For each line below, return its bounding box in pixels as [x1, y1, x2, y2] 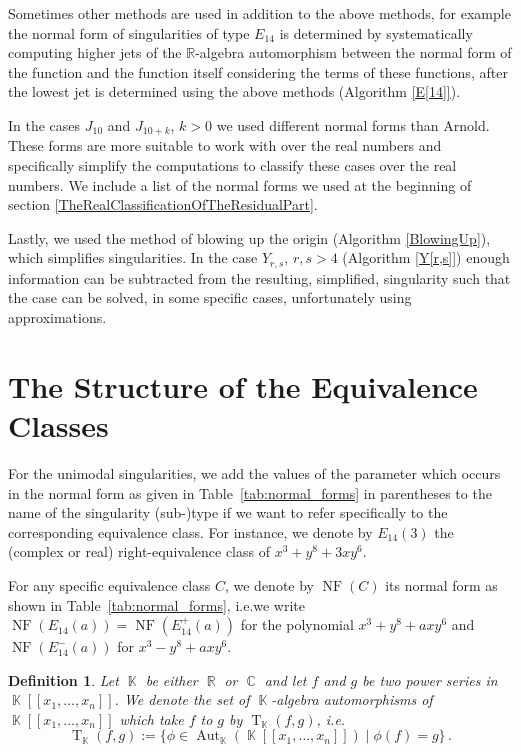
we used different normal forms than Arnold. [216, 114, 490, 135]
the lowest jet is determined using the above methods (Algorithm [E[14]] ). [8, 81, 461, 102]
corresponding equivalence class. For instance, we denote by [8, 521, 373, 542]
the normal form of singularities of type [8, 22, 250, 43]
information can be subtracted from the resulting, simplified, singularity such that [8, 267, 511, 288]
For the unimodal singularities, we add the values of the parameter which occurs [8, 462, 501, 483]
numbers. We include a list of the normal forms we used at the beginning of [8, 174, 472, 195]
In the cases [8, 114, 81, 135]
